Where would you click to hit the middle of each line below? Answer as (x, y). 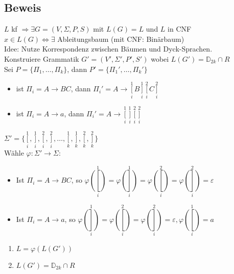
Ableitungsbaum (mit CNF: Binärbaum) (121, 39)
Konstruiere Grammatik (42, 58)
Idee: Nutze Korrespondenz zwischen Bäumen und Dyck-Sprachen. (108, 49)
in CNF (180, 29)
